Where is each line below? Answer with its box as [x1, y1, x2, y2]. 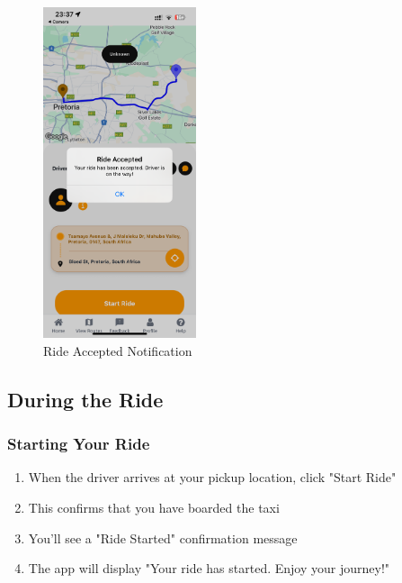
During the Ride [7, 385, 164, 413]
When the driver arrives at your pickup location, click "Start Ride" [28, 468, 397, 487]
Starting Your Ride [7, 433, 150, 455]
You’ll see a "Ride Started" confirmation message [28, 528, 298, 547]
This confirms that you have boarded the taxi [28, 497, 280, 516]
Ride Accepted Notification [43, 341, 192, 360]
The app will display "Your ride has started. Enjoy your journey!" [28, 559, 390, 578]
